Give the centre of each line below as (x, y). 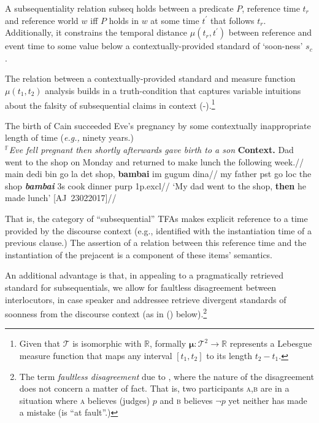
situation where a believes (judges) (85, 400)
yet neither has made (268, 400)
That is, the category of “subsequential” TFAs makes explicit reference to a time (156, 218)
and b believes (186, 400)
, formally (168, 343)
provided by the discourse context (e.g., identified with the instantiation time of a (159, 230)
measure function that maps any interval (96, 355)
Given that (40, 343)
